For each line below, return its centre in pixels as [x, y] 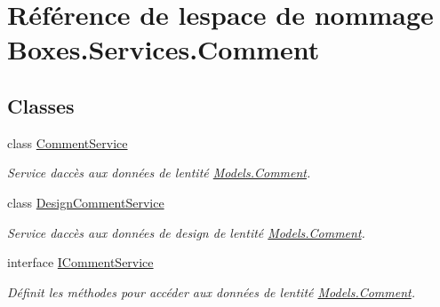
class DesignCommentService [86, 202]
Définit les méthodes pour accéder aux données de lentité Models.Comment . [212, 291]
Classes [41, 105]
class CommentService [68, 142]
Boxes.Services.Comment [164, 49]
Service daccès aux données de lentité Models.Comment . [159, 173]
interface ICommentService [80, 262]
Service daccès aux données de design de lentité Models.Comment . [186, 232]
